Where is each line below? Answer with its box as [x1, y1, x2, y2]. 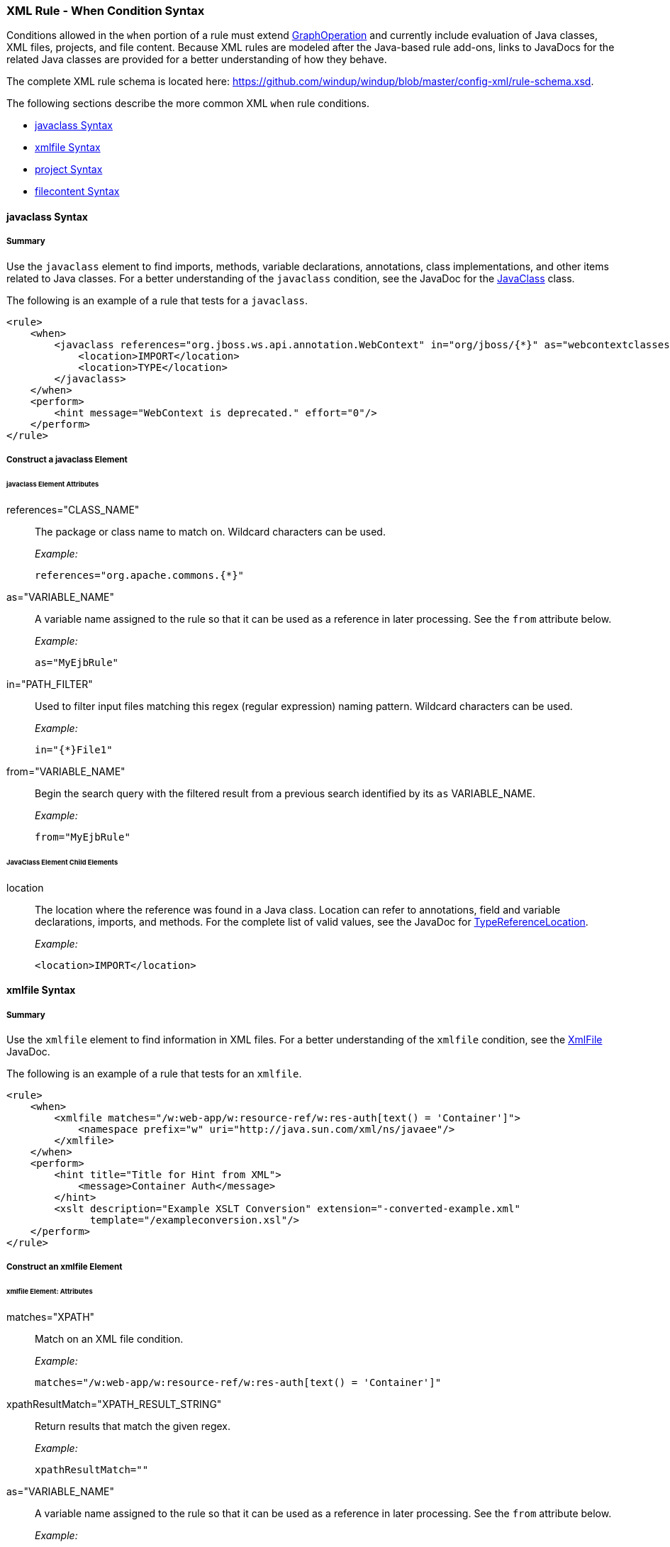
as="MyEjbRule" [35, 656, 119, 668]
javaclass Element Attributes [6, 480, 99, 488]
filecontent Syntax [35, 185, 120, 198]
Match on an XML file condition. [35, 1333, 184, 1345]
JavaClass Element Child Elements [6, 858, 118, 866]
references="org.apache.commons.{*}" [35, 569, 245, 581]
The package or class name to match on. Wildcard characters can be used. [35, 525, 386, 538]
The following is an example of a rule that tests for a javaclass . [6, 294, 308, 306]
